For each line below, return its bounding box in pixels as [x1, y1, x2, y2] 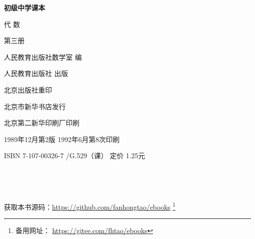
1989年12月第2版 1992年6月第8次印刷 [4, 134, 120, 144]
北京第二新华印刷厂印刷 [4, 118, 79, 128]
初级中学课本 [4, 2, 45, 12]
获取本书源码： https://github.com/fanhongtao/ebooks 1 [4, 200, 176, 212]
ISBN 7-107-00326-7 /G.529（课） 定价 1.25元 [4, 150, 145, 161]
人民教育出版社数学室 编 [4, 51, 82, 62]
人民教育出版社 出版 [4, 68, 68, 78]
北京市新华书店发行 [4, 101, 66, 111]
